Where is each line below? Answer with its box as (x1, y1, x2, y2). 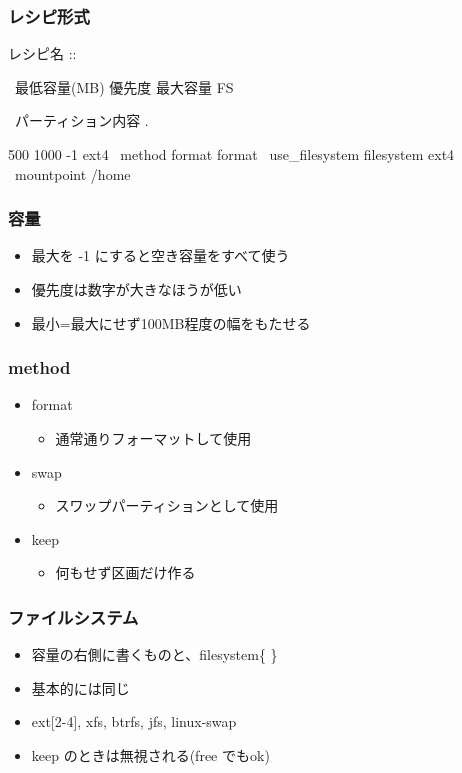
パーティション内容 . (14, 110, 149, 131)
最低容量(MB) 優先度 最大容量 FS (14, 76, 234, 97)
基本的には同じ (31, 677, 130, 698)
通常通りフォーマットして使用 (55, 428, 252, 448)
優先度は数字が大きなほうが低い (31, 279, 242, 299)
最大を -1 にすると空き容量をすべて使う (31, 245, 290, 266)
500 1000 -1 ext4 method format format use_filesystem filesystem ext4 (8, 144, 455, 164)
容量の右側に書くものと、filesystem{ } (31, 644, 278, 665)
